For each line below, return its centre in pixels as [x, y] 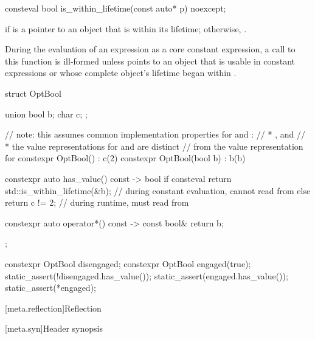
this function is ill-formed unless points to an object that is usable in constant [150, 61]
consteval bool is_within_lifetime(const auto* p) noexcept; [116, 8]
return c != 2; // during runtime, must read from [97, 202]
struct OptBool [33, 93]
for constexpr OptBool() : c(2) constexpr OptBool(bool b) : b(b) [125, 158]
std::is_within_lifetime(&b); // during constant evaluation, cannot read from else [158, 190]
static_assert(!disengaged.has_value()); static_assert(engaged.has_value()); [147, 275]
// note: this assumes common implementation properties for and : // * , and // [155, 134]
